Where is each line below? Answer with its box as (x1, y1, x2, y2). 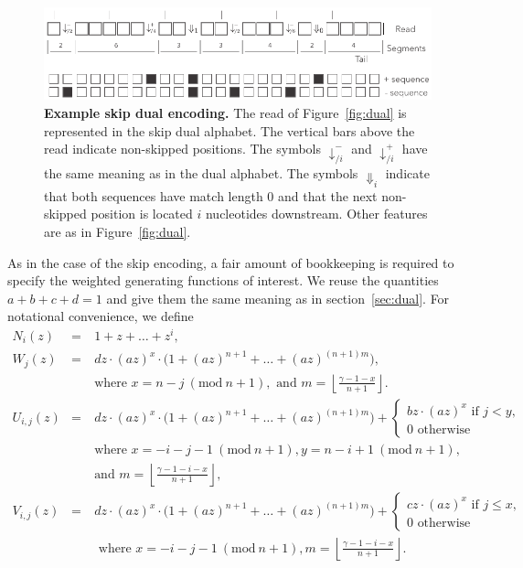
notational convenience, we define (7, 306, 194, 326)
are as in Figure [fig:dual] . (44, 221, 191, 241)
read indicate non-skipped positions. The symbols (44, 139, 322, 158)
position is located (91, 204, 193, 223)
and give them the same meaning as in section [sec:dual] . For (106, 288, 450, 307)
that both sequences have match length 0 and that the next (44, 186, 378, 205)
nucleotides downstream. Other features (205, 204, 428, 223)
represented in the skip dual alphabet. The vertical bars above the (44, 121, 415, 140)
